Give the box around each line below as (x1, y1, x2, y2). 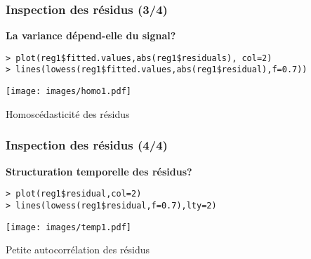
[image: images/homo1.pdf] (6, 86, 131, 97)
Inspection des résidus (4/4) (6, 136, 168, 154)
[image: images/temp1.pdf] (6, 222, 131, 232)
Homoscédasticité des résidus (6, 106, 130, 121)
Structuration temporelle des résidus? (6, 164, 192, 178)
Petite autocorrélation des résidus (6, 242, 150, 257)
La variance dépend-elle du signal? (6, 28, 176, 43)
